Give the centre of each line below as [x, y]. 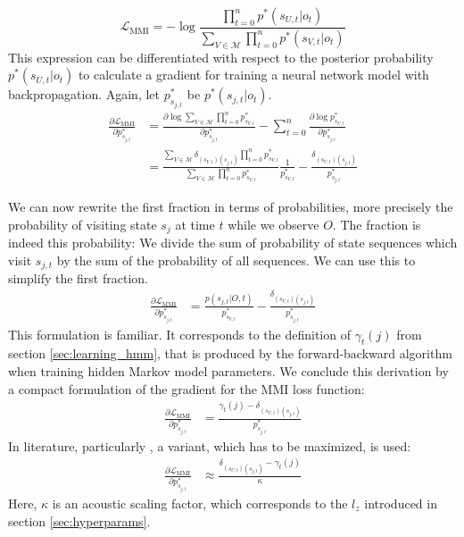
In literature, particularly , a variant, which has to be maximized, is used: [210, 445]
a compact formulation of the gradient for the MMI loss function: [186, 388]
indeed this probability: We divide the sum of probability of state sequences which [233, 243]
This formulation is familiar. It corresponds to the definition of [179, 334]
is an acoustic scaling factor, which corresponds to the [200, 503]
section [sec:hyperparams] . [79, 520]
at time [195, 224]
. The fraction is [377, 224]
